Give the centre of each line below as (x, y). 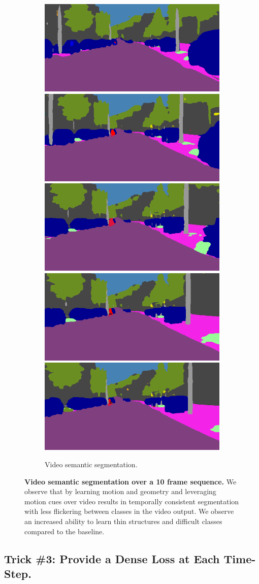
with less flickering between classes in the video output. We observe (129, 511)
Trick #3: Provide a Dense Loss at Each (112, 558)
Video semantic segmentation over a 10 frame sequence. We (131, 481)
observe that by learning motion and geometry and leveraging (120, 491)
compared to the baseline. (64, 531)
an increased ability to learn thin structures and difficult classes (123, 521)
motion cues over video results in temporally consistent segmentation (132, 501)
